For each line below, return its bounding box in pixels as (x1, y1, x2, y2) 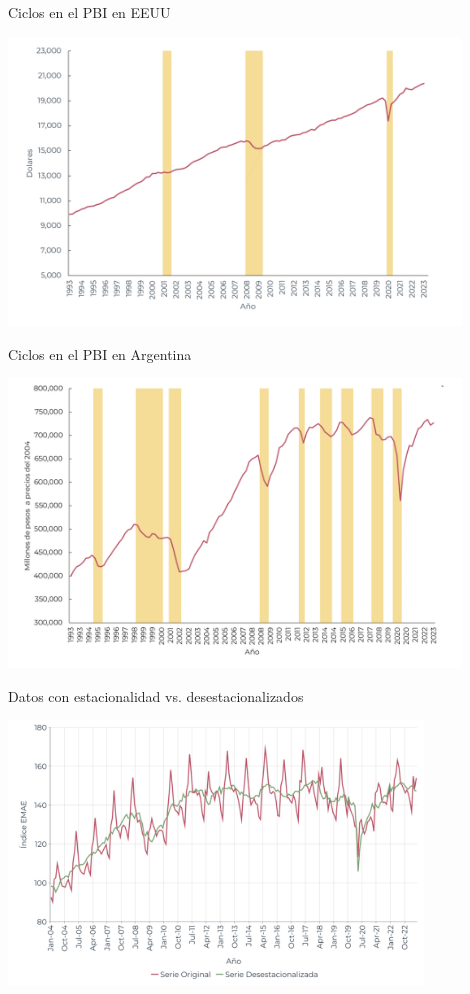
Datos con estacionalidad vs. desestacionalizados (8, 685, 304, 706)
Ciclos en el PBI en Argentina (8, 343, 192, 364)
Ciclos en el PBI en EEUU (8, 2, 171, 22)
